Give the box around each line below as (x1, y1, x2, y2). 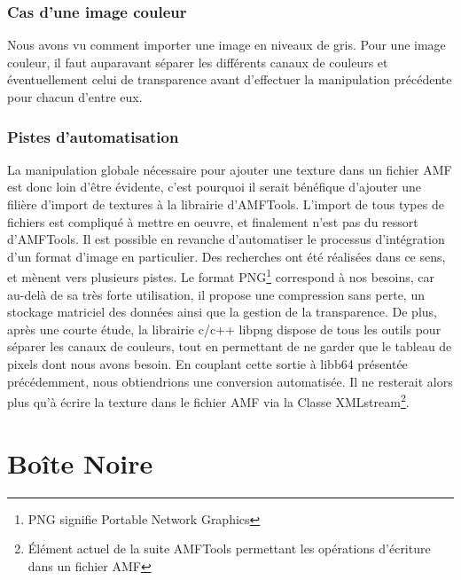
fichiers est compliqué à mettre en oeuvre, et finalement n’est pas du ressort (7, 212, 418, 231)
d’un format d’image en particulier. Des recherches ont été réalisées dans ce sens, (7, 247, 446, 265)
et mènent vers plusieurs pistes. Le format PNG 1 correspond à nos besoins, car (7, 265, 435, 286)
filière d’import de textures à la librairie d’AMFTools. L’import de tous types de (7, 195, 444, 213)
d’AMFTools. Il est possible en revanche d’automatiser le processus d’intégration (7, 230, 445, 248)
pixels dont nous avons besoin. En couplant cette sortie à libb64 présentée (7, 355, 408, 372)
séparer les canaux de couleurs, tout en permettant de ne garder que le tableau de (7, 337, 452, 356)
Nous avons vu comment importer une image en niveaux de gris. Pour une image (7, 35, 446, 54)
